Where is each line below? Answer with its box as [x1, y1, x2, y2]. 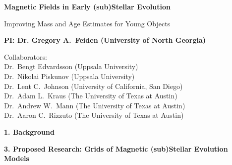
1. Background [4, 126, 55, 137]
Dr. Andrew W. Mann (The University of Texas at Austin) [4, 100, 185, 110]
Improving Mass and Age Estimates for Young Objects [4, 18, 171, 28]
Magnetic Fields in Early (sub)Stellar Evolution [4, 1, 171, 11]
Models [4, 153, 29, 164]
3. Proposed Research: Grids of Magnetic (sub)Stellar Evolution [4, 143, 228, 154]
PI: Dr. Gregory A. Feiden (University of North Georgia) [4, 35, 206, 45]
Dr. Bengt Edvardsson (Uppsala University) [4, 61, 138, 72]
